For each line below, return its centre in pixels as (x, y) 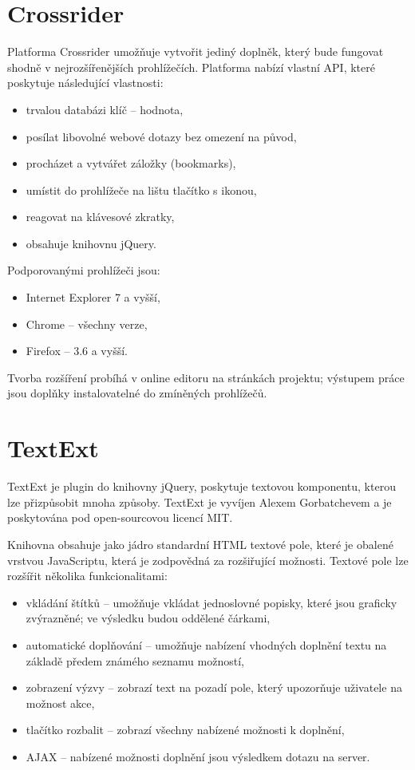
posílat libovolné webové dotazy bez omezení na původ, (161, 136)
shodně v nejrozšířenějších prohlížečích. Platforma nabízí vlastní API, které (191, 67)
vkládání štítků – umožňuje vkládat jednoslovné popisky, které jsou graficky (211, 602)
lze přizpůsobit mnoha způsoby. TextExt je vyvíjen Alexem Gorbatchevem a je (200, 501)
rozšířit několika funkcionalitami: (87, 576)
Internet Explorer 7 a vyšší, (93, 297)
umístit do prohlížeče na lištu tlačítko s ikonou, (141, 190)
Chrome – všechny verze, (87, 324)
